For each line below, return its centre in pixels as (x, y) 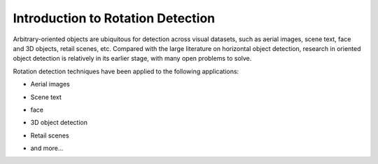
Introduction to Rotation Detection (114, 18)
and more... (47, 148)
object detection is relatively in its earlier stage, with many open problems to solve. (132, 59)
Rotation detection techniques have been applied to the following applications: (126, 71)
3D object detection (59, 123)
